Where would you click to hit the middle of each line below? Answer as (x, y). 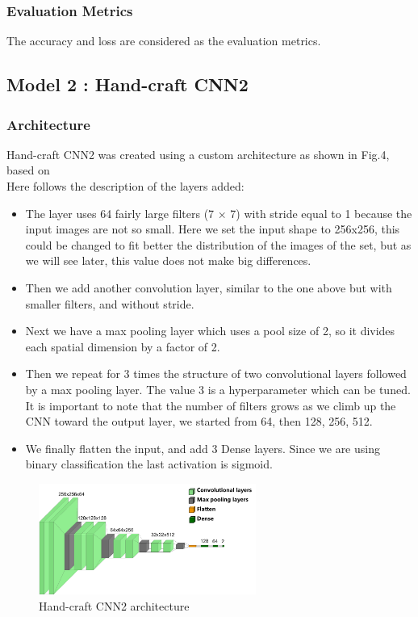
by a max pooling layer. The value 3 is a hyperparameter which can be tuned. (218, 389)
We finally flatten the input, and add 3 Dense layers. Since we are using (203, 448)
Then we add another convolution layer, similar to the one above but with (209, 287)
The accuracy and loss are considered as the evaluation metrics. (164, 41)
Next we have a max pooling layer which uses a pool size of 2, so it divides (210, 331)
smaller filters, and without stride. (110, 303)
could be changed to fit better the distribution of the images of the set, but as (218, 244)
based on (28, 170)
